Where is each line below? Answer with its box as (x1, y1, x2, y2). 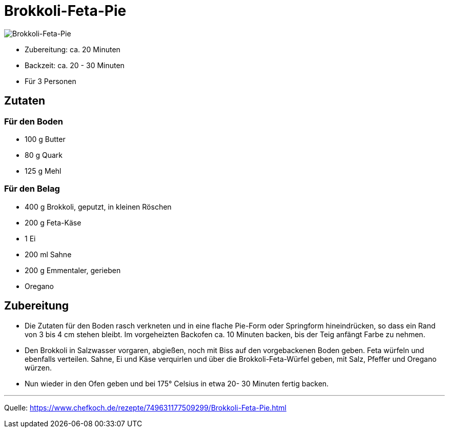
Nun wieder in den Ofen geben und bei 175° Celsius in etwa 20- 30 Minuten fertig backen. (25, 379, 329, 388)
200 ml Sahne (25, 250, 72, 259)
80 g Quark (25, 150, 63, 159)
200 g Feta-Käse (25, 218, 81, 227)
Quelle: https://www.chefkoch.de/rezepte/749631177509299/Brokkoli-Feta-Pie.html (4, 403, 287, 412)
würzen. (25, 363, 52, 372)
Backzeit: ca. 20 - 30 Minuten (25, 60, 125, 70)
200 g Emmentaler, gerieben (25, 265, 121, 275)
